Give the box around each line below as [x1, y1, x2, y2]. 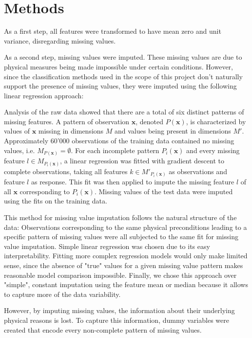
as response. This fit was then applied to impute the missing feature [31, 177, 234, 187]
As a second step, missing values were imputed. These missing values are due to [4, 52, 242, 62]
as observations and [169, 166, 227, 176]
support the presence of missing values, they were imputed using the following [4, 81, 237, 91]
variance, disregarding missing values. [4, 35, 116, 45]
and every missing [186, 145, 240, 155]
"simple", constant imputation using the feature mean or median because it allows [4, 279, 248, 290]
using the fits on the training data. [4, 196, 107, 206]
